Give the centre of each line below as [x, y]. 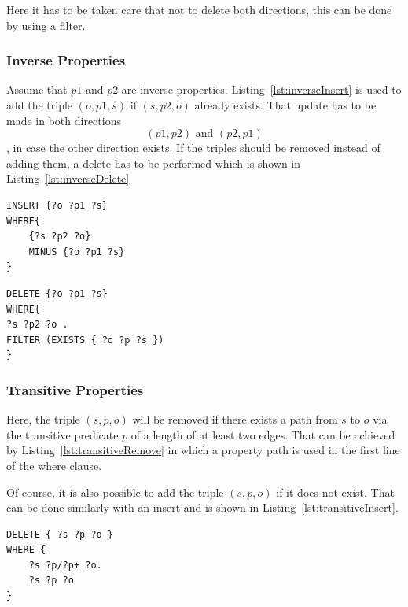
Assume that [37, 89]
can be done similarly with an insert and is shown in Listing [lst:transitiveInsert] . [202, 507]
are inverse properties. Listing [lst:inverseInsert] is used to [261, 89]
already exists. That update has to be [285, 105]
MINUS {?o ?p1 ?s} [77, 252]
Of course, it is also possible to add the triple [115, 492]
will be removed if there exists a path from [235, 419]
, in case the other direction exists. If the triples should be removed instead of [193, 148]
